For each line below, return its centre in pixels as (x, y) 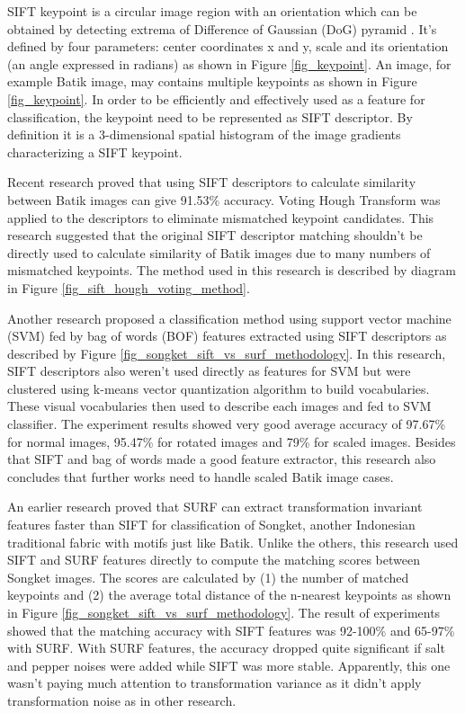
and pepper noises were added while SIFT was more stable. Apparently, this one (229, 665)
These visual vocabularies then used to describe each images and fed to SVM (219, 406)
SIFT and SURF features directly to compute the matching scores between (214, 560)
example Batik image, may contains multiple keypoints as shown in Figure (212, 81)
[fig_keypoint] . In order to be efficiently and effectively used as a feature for (216, 98)
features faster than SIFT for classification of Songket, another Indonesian (211, 525)
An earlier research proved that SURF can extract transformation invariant (215, 507)
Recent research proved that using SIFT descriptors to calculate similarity (212, 182)
